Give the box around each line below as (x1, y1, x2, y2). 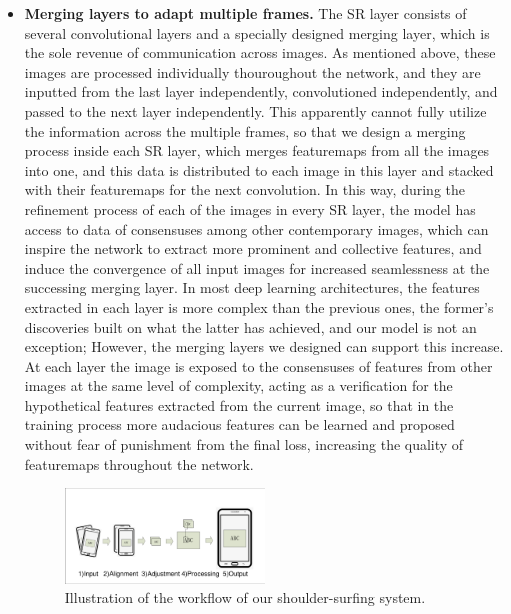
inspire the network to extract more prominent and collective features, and (24, 238, 482, 259)
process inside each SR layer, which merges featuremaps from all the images (24, 140, 490, 161)
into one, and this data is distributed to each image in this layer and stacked (24, 159, 494, 180)
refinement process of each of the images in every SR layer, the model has (24, 198, 476, 219)
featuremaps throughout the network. (24, 453, 254, 474)
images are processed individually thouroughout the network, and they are (24, 61, 481, 82)
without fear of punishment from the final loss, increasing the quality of (24, 434, 464, 455)
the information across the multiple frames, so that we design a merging (24, 120, 466, 141)
